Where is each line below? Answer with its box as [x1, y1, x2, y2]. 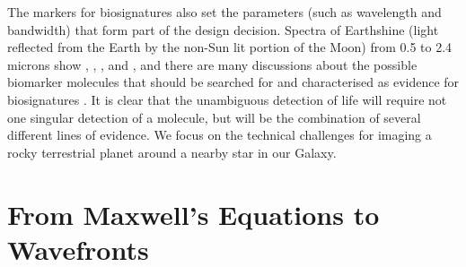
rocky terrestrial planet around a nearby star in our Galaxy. [7, 142, 337, 161]
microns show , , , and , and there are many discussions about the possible [7, 55, 418, 73]
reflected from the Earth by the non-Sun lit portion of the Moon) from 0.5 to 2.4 [7, 38, 453, 56]
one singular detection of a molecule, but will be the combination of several [7, 108, 421, 126]
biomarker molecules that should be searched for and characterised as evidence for [7, 73, 460, 91]
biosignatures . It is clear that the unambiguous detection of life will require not [7, 90, 447, 108]
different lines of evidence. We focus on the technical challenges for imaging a [7, 125, 432, 144]
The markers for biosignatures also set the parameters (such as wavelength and [7, 3, 442, 21]
